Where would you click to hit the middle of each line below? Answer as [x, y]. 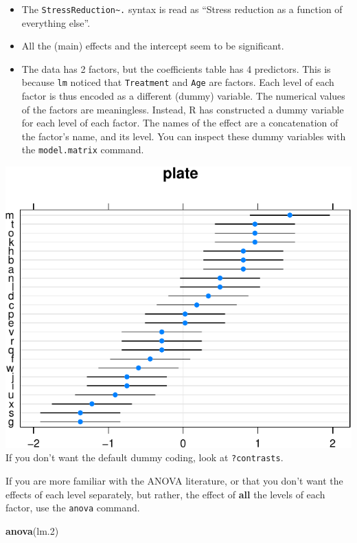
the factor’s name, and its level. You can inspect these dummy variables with [184, 136]
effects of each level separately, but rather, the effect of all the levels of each [165, 494]
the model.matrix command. [83, 149]
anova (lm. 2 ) [32, 530]
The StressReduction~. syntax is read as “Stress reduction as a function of [182, 9]
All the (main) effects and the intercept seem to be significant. [153, 46]
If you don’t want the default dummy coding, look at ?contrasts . [145, 457]
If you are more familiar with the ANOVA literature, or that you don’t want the [174, 480]
